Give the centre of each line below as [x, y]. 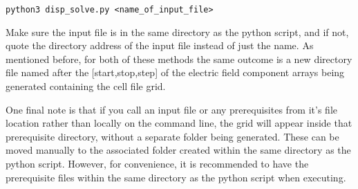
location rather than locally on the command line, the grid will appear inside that [179, 123]
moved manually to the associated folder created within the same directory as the [178, 150]
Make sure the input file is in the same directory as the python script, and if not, [177, 31]
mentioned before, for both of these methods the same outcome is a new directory [179, 58]
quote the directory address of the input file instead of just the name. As [160, 45]
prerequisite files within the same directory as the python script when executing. [176, 177]
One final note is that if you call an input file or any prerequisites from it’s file [171, 109]
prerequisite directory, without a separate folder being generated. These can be [172, 136]
